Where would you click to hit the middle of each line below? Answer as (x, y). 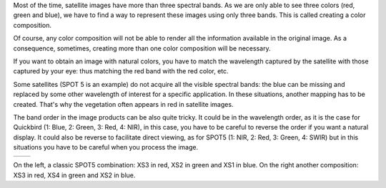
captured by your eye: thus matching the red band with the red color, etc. (121, 71)
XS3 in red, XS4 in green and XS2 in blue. (74, 175)
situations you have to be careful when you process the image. (106, 147)
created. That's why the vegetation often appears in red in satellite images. (123, 104)
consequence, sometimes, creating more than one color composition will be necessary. (142, 48)
